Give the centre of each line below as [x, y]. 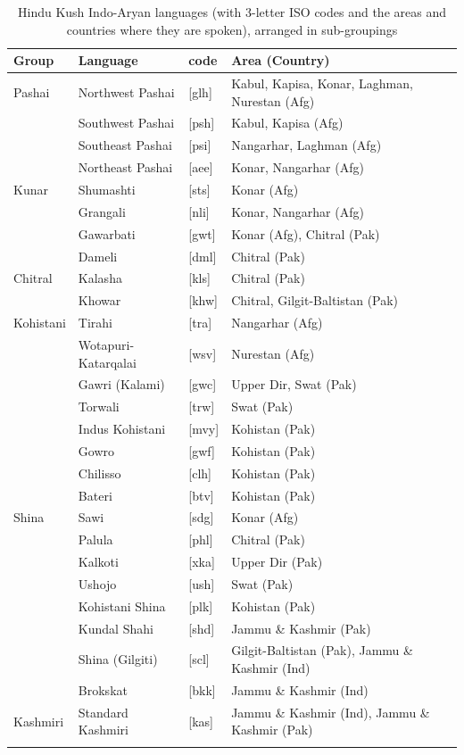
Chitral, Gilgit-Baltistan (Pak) [315, 300]
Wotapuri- [106, 344]
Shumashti [107, 189]
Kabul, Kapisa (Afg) [287, 123]
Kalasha [100, 278]
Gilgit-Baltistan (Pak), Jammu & [322, 650]
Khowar [99, 300]
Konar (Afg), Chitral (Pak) [306, 233]
